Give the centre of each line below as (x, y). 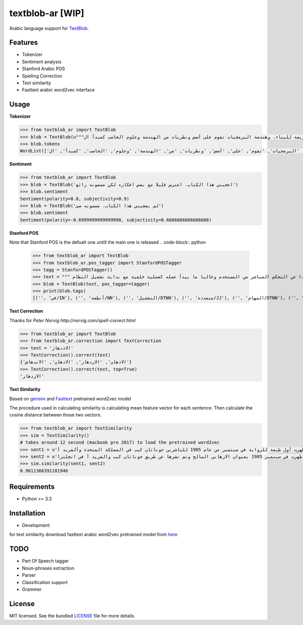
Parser (29, 575)
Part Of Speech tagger (45, 561)
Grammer (32, 589)
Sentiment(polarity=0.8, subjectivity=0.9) (75, 199)
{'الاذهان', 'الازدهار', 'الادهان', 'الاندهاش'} (76, 362)
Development (36, 526)
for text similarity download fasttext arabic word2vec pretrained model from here (93, 535)
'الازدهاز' (32, 376)
